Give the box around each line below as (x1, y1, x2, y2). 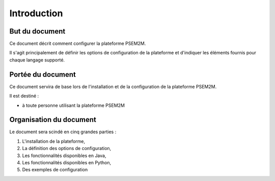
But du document (9, 27, 66, 36)
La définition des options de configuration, (22, 145, 112, 152)
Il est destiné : (9, 93, 39, 99)
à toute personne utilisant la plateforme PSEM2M (22, 102, 125, 108)
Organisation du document (9, 115, 96, 124)
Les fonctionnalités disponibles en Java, (22, 153, 106, 159)
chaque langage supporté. (9, 56, 65, 63)
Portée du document (9, 70, 76, 79)
